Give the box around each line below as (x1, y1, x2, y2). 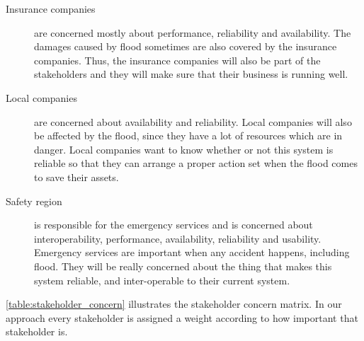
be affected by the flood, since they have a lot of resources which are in (34, 128, 343, 143)
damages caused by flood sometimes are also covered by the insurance (34, 39, 337, 54)
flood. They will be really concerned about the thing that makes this (34, 258, 332, 273)
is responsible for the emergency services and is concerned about (34, 217, 313, 232)
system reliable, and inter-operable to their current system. (34, 272, 290, 287)
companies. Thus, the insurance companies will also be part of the (34, 52, 321, 67)
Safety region (6, 193, 62, 208)
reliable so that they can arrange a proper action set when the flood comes (34, 156, 358, 170)
